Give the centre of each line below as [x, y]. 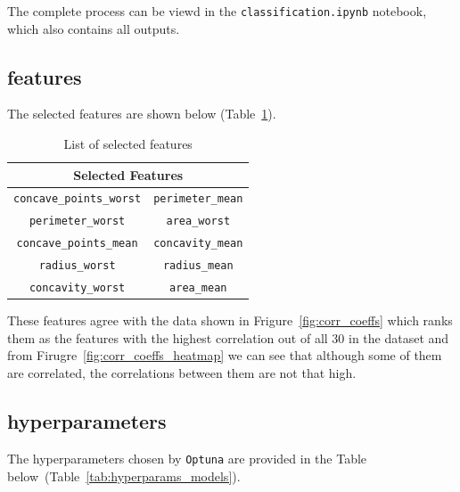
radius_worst [77, 266]
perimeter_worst [77, 221]
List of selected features [128, 144]
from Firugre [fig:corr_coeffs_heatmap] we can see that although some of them [225, 355]
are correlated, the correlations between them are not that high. [182, 373]
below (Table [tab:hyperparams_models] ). [124, 476]
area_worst [198, 221]
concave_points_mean [77, 244]
